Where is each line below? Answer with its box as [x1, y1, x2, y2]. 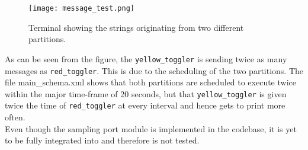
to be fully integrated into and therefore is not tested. [5, 134, 200, 146]
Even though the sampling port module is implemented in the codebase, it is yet [5, 122, 297, 135]
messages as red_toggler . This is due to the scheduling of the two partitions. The [5, 64, 304, 76]
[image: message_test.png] [28, 4, 134, 12]
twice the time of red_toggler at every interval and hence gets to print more [5, 99, 285, 111]
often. [5, 111, 25, 123]
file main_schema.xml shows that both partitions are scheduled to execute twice [5, 76, 296, 88]
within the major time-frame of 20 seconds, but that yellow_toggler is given [5, 87, 287, 100]
